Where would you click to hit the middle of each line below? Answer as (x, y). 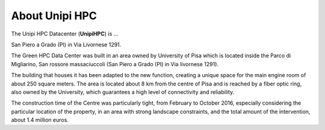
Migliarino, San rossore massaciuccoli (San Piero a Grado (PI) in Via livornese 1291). (115, 64)
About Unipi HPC (54, 16)
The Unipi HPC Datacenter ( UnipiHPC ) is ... (65, 34)
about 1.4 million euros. (40, 120)
